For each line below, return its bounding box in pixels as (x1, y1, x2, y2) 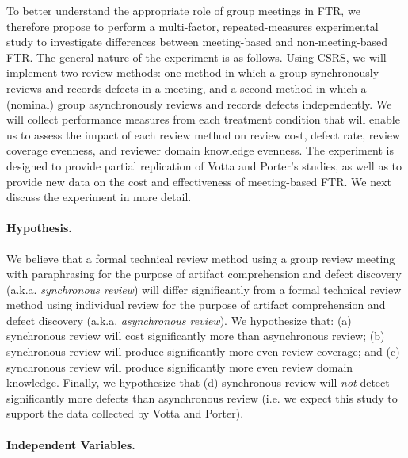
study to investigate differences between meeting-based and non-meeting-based (6, 33, 388, 50)
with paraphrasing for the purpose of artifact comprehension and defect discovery (6, 265, 402, 282)
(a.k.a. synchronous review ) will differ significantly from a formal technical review (6, 281, 402, 297)
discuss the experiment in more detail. (6, 189, 192, 205)
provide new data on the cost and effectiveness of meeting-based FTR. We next (6, 173, 392, 189)
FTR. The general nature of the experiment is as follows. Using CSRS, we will (6, 48, 387, 65)
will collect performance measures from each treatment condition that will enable (6, 111, 400, 128)
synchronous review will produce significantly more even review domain (6, 358, 353, 375)
